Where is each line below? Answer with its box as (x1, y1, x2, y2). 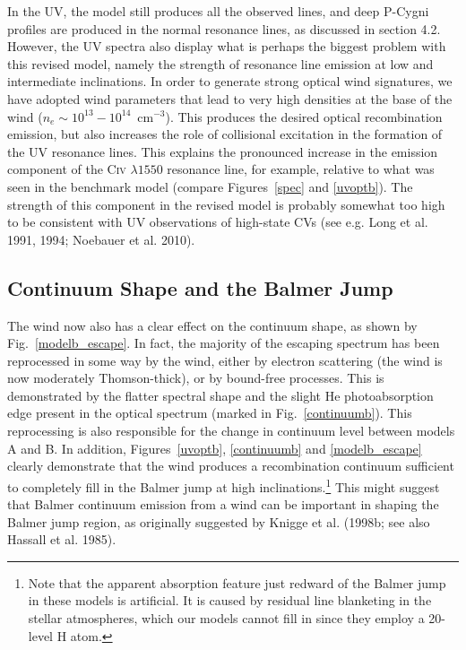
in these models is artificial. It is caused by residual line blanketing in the (28, 591, 432, 610)
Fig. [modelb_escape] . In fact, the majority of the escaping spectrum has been (7, 334, 440, 352)
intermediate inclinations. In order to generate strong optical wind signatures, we (7, 72, 453, 91)
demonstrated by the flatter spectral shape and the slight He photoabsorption (7, 386, 434, 404)
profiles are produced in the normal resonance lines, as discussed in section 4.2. (7, 19, 441, 38)
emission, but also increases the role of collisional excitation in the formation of (7, 125, 443, 143)
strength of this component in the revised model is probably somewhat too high (7, 195, 445, 213)
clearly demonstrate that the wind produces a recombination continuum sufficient (7, 456, 454, 475)
